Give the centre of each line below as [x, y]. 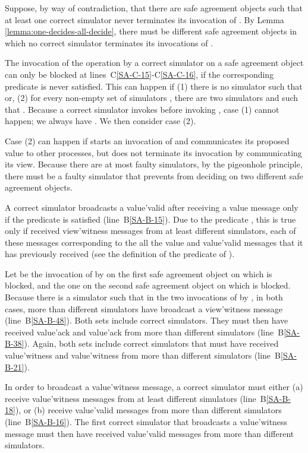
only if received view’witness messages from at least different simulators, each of [150, 231]
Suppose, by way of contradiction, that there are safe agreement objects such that [154, 8]
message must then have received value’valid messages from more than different [150, 433]
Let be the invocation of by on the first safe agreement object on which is [139, 273]
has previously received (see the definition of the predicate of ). [120, 254]
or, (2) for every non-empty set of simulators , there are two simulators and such [152, 98]
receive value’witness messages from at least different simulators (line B [136, 398]
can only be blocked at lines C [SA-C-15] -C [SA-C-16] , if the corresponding [139, 74]
